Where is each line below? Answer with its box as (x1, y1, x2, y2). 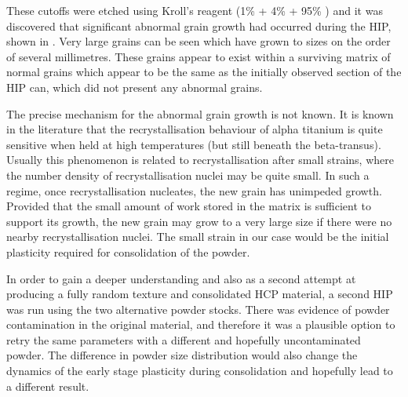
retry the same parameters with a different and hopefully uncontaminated (6, 331, 361, 348)
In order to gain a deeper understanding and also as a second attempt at (6, 270, 356, 286)
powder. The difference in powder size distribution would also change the (6, 347, 358, 363)
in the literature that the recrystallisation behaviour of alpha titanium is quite (6, 121, 383, 137)
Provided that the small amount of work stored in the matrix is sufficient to (6, 198, 371, 214)
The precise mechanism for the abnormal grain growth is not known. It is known (6, 105, 394, 122)
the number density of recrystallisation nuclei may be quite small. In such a (6, 166, 370, 183)
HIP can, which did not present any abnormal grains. (6, 78, 263, 95)
